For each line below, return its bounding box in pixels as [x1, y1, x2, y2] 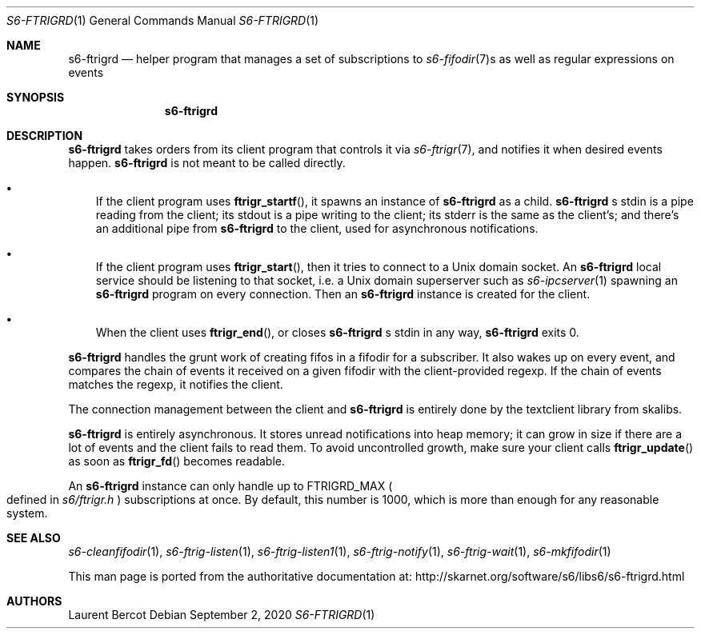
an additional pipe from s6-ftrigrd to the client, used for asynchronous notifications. [95, 222, 539, 235]
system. [6, 506, 48, 520]
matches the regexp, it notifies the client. [68, 377, 283, 391]
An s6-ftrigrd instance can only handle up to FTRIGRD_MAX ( [68, 479, 393, 493]
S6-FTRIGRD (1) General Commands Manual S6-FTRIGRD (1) [6, 14, 319, 27]
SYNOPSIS [6, 90, 65, 104]
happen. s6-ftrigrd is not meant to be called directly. [68, 156, 346, 170]
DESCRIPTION [6, 129, 83, 142]
